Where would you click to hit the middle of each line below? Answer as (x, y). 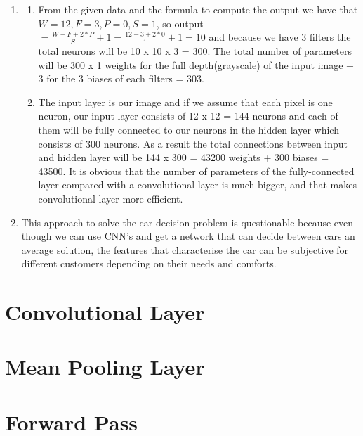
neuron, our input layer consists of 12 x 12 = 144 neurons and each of (188, 116)
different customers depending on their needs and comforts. (149, 263)
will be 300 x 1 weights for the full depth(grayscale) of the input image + (196, 64)
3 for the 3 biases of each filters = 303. (121, 78)
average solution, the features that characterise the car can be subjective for (185, 249)
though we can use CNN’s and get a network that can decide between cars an (188, 236)
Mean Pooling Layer (105, 367)
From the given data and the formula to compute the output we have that (198, 9)
